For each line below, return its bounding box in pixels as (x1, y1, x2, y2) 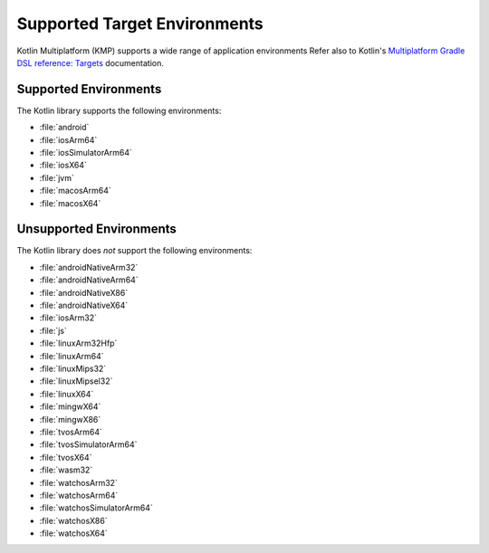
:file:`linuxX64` (39, 388, 94, 399)
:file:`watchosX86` (39, 515, 108, 526)
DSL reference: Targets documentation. (16, 57, 165, 68)
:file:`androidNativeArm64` (39, 274, 139, 285)
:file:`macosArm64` (39, 186, 112, 196)
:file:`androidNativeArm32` (39, 262, 139, 272)
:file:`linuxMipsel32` (39, 376, 113, 386)
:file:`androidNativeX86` (39, 287, 129, 298)
